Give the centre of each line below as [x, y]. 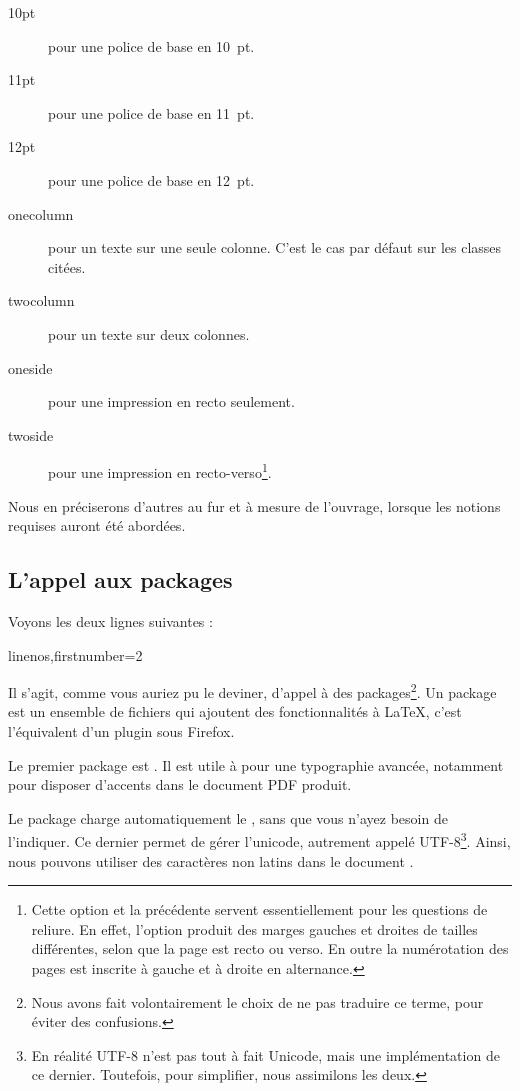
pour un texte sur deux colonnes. [149, 333]
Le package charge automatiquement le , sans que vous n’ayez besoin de [228, 817]
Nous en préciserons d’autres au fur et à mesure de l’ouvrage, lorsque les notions [254, 505]
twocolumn [41, 300]
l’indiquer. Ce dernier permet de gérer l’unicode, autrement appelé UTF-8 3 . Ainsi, [259, 840]
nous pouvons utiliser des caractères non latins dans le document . [211, 860]
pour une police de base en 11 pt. [151, 112]
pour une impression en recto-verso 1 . [160, 470]
